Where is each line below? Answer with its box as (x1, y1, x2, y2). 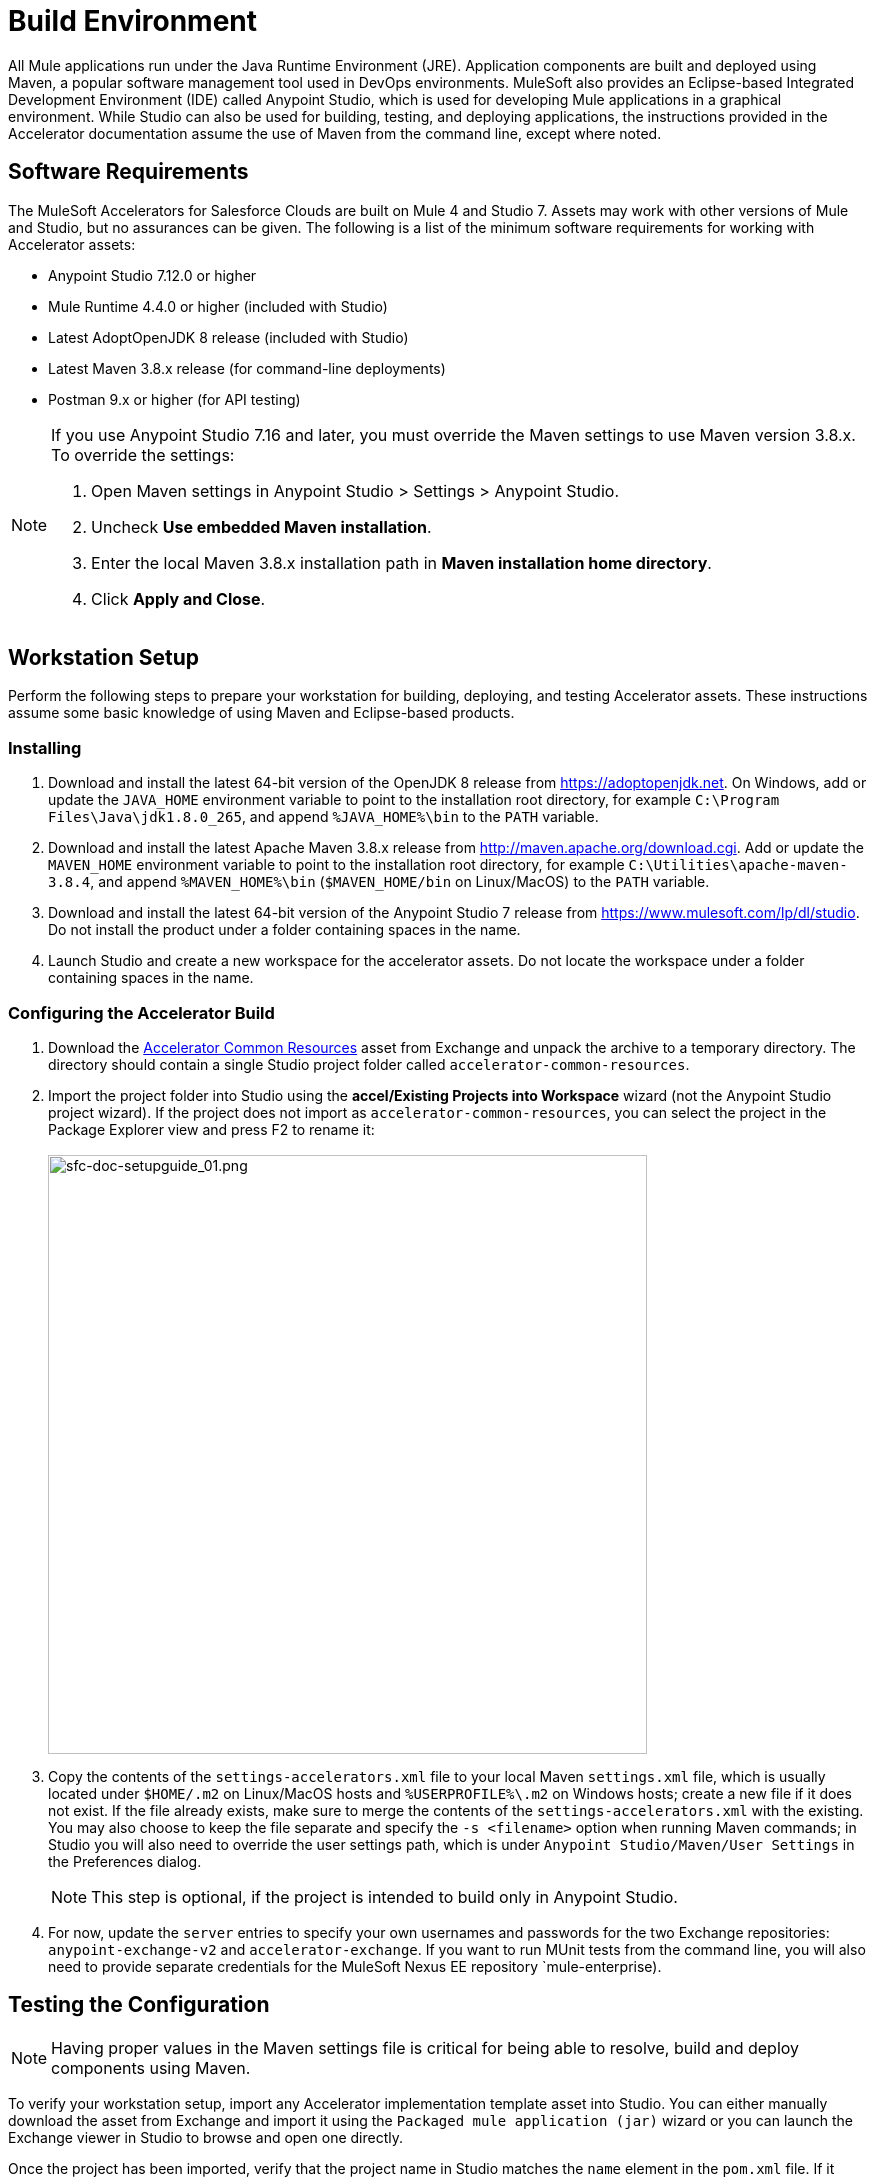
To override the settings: (51, 444, 235, 465)
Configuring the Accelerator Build (8, 1002, 275, 1023)
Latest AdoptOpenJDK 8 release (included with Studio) (48, 328, 409, 346)
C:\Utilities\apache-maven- (628, 857, 848, 874)
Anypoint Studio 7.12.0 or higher (48, 266, 257, 284)
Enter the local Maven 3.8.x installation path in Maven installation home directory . (91, 552, 712, 573)
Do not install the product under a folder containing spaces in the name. (48, 921, 521, 939)
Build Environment (8, 4, 257, 38)
